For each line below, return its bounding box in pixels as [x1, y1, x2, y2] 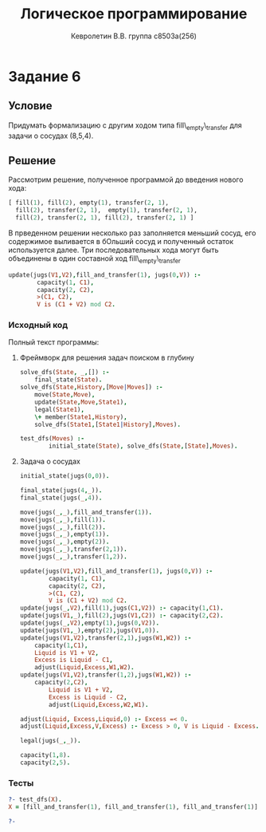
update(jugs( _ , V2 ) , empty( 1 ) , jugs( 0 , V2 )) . [19, 619, 160, 627]
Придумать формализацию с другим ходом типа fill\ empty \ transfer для [8, 120, 243, 132]
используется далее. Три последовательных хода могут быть [8, 245, 219, 254]
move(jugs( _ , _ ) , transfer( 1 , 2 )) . [19, 553, 127, 561]
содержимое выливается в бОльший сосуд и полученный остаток [8, 236, 234, 246]
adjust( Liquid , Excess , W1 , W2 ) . [34, 664, 135, 672]
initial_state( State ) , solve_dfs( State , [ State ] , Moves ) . [49, 442, 238, 451]
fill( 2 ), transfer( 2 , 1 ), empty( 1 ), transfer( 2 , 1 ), [15, 207, 198, 215]
